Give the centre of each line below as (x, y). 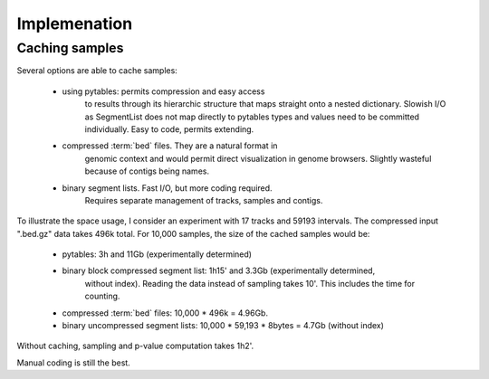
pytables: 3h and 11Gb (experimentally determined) (157, 254)
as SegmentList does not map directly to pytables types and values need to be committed (252, 117)
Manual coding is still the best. (73, 363)
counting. (102, 296)
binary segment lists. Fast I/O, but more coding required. (167, 188)
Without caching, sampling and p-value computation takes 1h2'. (135, 346)
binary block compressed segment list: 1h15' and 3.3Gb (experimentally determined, (219, 270)
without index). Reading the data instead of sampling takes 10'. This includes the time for (250, 283)
